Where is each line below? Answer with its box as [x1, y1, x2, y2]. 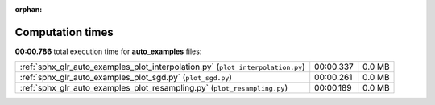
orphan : [14, 5, 43, 14]
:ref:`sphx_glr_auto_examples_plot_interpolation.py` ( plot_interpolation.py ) [19, 61, 305, 72]
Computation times [14, 25, 114, 39]
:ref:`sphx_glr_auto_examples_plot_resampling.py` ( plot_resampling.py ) [19, 83, 288, 94]
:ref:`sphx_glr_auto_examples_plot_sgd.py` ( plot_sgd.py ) [19, 72, 233, 83]
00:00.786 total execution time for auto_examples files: [14, 46, 202, 56]
